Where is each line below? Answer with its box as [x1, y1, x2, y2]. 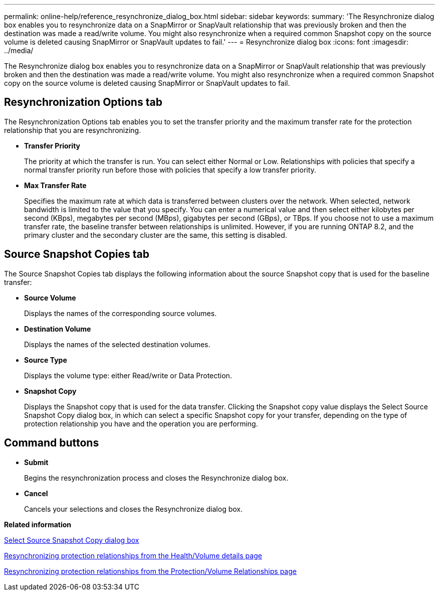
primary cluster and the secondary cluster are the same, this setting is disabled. [24, 230, 287, 239]
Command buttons [4, 436, 99, 450]
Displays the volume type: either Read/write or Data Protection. [24, 371, 232, 380]
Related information [4, 520, 72, 529]
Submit [24, 458, 49, 467]
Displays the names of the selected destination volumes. [24, 340, 210, 349]
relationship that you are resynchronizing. [4, 125, 141, 134]
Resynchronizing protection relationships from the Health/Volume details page [4, 551, 262, 560]
